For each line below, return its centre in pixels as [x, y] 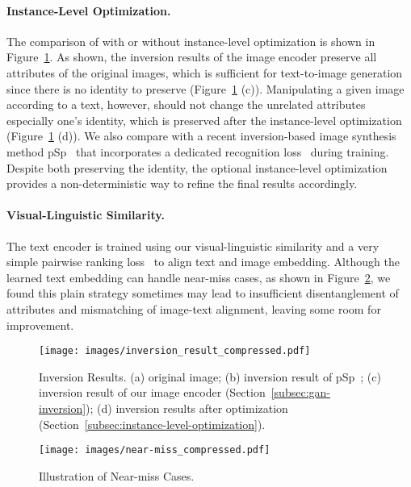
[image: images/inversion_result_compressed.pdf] [175, 351]
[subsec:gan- [300, 392]
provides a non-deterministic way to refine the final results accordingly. [182, 183]
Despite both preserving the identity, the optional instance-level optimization [197, 167]
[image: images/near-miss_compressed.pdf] [155, 450]
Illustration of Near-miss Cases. [117, 475]
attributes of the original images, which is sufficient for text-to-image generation [205, 72]
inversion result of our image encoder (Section [152, 392]
